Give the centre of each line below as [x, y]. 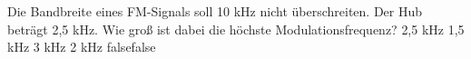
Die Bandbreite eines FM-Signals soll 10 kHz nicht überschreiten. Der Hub [215, 11]
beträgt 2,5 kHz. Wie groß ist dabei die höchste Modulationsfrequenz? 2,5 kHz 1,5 [236, 29]
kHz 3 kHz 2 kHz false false [82, 47]
